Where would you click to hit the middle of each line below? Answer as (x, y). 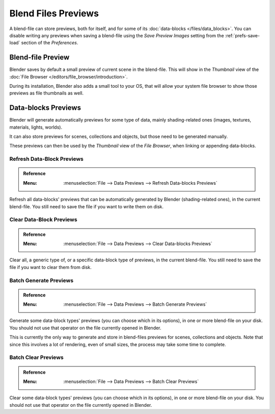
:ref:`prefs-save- (242, 35)
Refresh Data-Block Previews (46, 159)
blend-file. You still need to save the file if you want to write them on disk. (87, 206)
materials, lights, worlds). (36, 127)
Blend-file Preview (39, 57)
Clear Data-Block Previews (43, 220)
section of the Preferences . (50, 43)
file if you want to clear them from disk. (50, 267)
